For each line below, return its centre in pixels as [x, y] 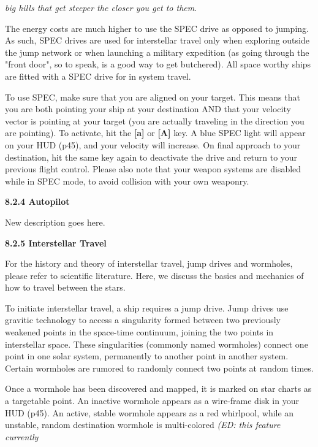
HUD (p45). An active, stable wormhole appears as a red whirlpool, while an [150, 412]
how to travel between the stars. [65, 287]
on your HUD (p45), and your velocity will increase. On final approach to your [153, 144]
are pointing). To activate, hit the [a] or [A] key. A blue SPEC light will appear [155, 133]
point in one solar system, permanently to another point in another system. [147, 356]
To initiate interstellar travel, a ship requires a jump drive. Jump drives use [147, 308]
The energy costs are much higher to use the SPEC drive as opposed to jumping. [157, 28]
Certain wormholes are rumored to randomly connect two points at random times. [159, 368]
